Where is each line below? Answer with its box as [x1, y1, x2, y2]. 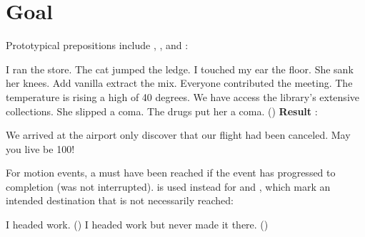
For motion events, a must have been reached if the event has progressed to [6, 165, 336, 180]
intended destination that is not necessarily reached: [6, 193, 234, 208]
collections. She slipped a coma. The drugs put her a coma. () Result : [6, 103, 318, 118]
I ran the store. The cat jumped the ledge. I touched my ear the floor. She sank [6, 61, 354, 76]
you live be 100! [6, 141, 75, 156]
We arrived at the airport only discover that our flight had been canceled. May [6, 127, 351, 142]
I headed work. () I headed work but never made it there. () [6, 217, 269, 232]
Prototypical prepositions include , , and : [6, 38, 189, 53]
